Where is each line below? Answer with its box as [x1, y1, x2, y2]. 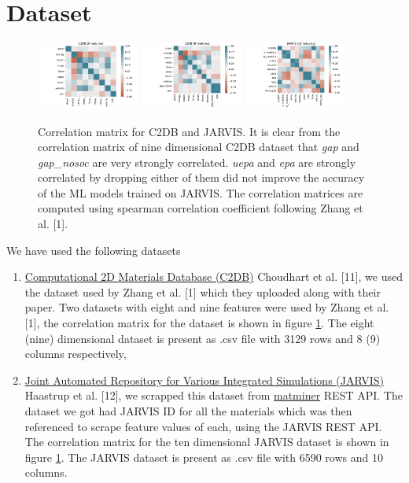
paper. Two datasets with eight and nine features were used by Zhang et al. [24, 299, 389, 315]
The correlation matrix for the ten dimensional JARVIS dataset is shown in [24, 433, 389, 450]
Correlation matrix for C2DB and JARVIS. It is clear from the [38, 123, 341, 139]
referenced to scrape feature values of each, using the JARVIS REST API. [24, 418, 382, 434]
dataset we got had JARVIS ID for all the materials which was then [24, 403, 352, 418]
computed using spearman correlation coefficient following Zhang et [38, 200, 363, 216]
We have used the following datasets [6, 241, 181, 258]
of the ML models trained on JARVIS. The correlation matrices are [38, 184, 363, 201]
